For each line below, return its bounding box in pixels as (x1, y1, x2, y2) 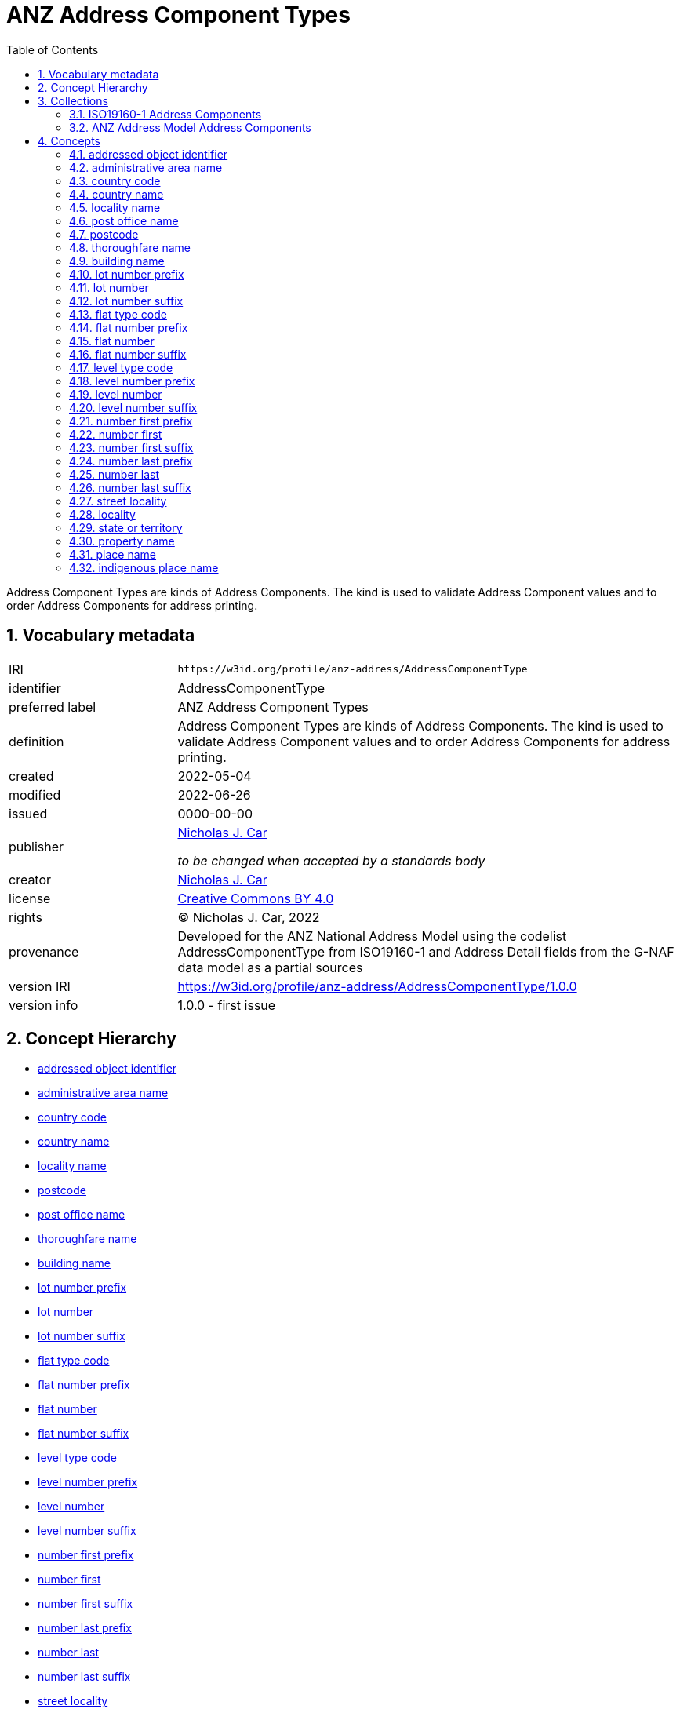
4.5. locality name (69, 200, 161, 214)
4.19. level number (69, 387, 162, 401)
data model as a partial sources (177, 959, 363, 975)
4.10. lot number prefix (69, 267, 184, 281)
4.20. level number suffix (69, 400, 198, 414)
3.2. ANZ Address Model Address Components (69, 120, 311, 134)
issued (9, 805, 48, 822)
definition (9, 733, 64, 749)
